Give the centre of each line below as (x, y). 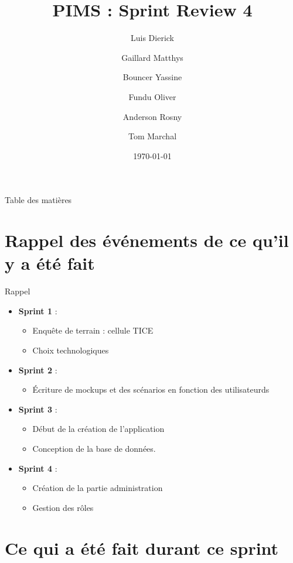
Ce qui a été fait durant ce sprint (142, 547)
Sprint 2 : (38, 370)
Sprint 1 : (38, 310)
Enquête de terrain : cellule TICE (93, 330)
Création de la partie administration (98, 488)
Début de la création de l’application (98, 429)
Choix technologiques (71, 350)
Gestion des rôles (63, 507)
